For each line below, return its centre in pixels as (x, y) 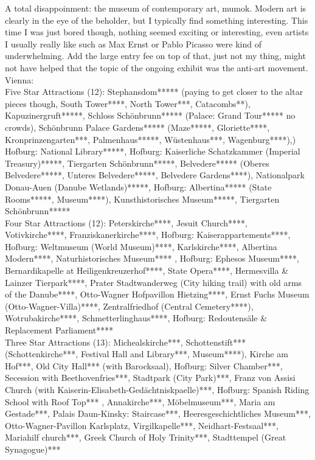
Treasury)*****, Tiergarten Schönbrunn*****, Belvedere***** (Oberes (137, 163)
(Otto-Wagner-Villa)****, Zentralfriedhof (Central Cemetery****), (129, 306)
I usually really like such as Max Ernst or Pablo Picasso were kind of (133, 44)
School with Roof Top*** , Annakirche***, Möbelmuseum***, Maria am (140, 401)
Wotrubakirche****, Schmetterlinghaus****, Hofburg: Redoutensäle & (136, 318)
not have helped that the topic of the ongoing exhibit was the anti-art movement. (157, 67)
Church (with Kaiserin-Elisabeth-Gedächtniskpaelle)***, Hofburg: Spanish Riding (157, 389)
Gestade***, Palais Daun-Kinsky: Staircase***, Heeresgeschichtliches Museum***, (158, 413)
